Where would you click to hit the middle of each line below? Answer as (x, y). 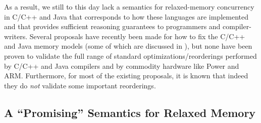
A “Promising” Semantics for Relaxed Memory (130, 112)
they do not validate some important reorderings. (80, 85)
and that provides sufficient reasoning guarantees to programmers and (112, 26)
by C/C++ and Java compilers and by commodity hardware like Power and (122, 66)
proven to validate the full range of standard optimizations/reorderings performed (130, 55)
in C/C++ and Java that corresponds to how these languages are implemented (126, 16)
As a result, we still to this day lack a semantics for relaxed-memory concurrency (129, 7)
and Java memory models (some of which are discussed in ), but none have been (128, 46)
